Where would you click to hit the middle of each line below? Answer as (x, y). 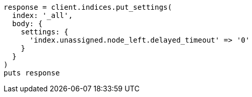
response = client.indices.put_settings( (88, 7)
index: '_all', (42, 15)
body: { (27, 24)
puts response (32, 73)
